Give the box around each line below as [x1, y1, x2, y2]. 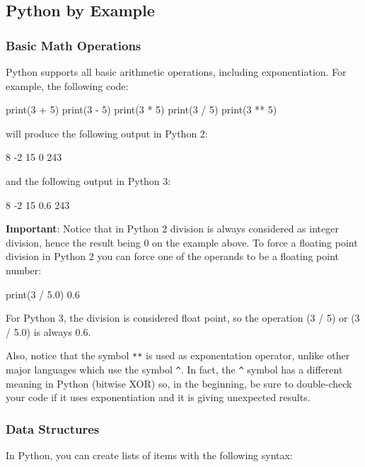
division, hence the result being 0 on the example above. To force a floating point [6, 235, 358, 249]
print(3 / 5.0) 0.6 [6, 286, 80, 301]
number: [6, 262, 42, 277]
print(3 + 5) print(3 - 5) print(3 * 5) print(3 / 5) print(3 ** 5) [6, 102, 277, 117]
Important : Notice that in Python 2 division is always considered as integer [6, 221, 339, 236]
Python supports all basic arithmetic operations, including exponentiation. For [6, 64, 347, 79]
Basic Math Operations [6, 36, 141, 54]
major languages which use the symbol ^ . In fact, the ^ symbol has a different [6, 361, 343, 376]
